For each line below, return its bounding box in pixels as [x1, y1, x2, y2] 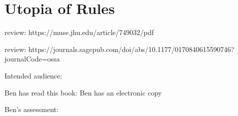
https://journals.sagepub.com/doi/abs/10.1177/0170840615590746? [28, 43, 234, 54]
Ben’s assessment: [4, 104, 58, 114]
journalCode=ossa [4, 53, 60, 64]
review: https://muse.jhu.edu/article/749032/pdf [4, 27, 154, 37]
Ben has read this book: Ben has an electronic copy [4, 87, 162, 97]
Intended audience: [4, 70, 62, 80]
